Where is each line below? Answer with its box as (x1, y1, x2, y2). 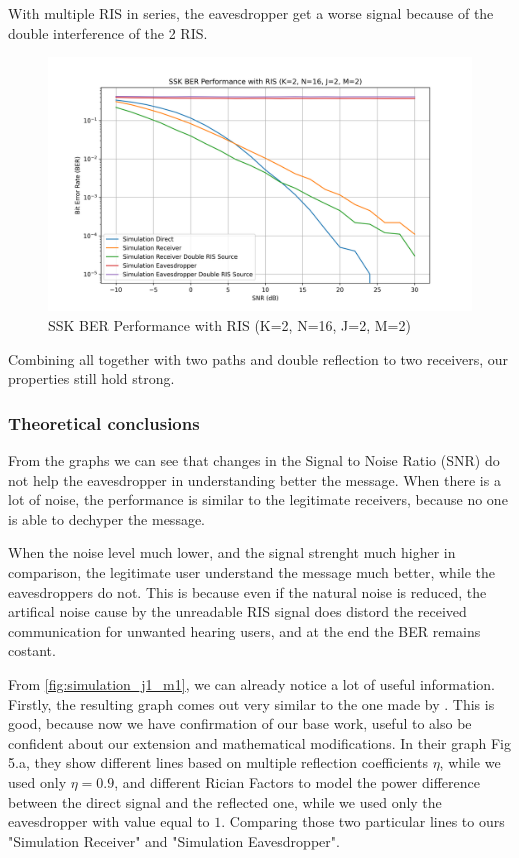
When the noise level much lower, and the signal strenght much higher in (8, 542, 456, 563)
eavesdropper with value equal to (8, 811, 210, 832)
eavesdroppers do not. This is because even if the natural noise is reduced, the (8, 581, 487, 602)
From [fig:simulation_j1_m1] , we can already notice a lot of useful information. (8, 673, 496, 694)
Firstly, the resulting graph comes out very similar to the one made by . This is (8, 693, 495, 714)
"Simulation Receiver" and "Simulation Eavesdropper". (8, 830, 340, 851)
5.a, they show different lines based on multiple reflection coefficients (8, 752, 428, 773)
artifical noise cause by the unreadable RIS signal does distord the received (8, 601, 467, 622)
